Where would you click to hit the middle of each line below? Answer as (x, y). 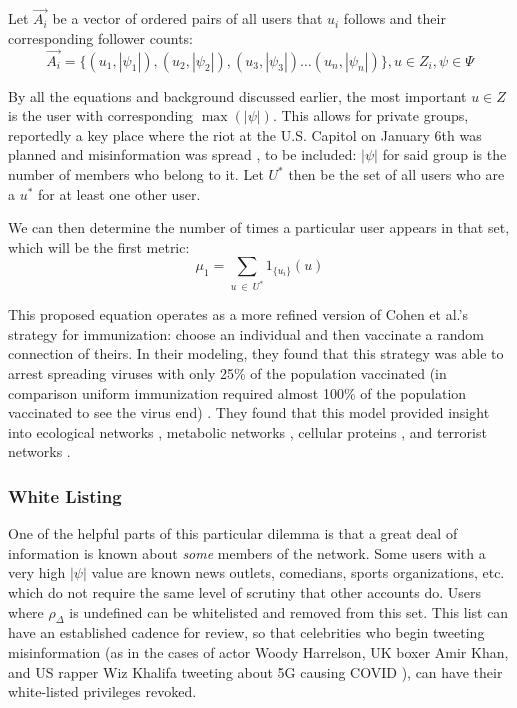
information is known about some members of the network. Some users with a (247, 552)
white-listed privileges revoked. (102, 691)
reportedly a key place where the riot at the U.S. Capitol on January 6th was (245, 134)
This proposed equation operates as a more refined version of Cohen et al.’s (238, 314)
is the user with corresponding (101, 115)
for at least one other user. (119, 193)
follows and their (394, 18)
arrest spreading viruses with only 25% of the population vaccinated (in (227, 373)
